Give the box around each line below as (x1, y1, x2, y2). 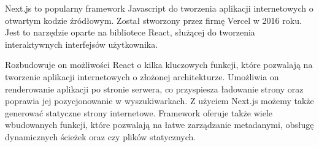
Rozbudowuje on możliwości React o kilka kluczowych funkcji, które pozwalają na (5, 58, 313, 71)
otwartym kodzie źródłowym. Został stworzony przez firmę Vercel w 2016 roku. (5, 13, 302, 26)
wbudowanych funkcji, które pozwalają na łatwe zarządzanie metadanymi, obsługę (5, 118, 314, 131)
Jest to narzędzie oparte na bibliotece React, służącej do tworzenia (5, 26, 255, 39)
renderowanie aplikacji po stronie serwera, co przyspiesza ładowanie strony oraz (5, 82, 304, 95)
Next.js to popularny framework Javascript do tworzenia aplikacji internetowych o (5, 2, 313, 14)
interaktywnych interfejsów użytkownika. (5, 37, 158, 50)
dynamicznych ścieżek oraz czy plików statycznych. (5, 130, 196, 143)
